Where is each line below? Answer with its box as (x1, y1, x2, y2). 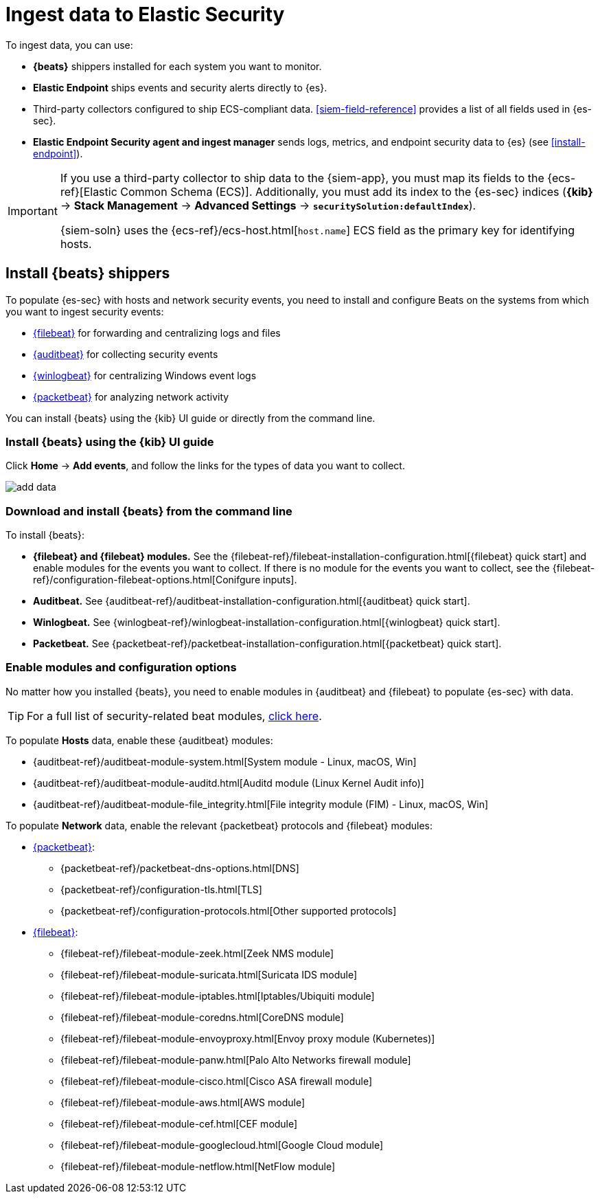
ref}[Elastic (60, 184, 117, 199)
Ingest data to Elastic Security (5, 3, 285, 26)
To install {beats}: (5, 529, 85, 541)
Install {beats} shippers (5, 265, 170, 282)
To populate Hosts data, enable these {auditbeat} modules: (5, 734, 273, 746)
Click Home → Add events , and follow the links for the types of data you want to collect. (5, 460, 405, 472)
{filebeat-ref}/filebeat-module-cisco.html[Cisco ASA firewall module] (60, 1075, 373, 1087)
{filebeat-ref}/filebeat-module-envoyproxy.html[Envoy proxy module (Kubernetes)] (60, 1032, 435, 1044)
